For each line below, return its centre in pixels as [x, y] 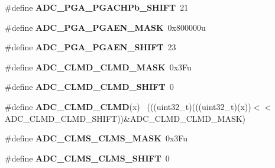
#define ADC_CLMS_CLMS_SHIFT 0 [87, 158]
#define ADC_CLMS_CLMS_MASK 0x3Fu [96, 138]
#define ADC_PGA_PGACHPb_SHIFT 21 [97, 7]
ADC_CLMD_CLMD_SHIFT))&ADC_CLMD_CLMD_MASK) [125, 118]
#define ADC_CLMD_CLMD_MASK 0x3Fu [98, 67]
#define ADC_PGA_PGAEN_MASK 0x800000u [105, 27]
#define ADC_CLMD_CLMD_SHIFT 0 [89, 87]
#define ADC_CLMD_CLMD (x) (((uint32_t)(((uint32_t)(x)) [128, 106]
